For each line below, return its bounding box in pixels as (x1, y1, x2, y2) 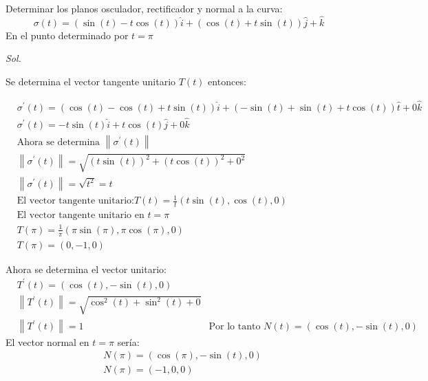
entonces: (208, 74, 246, 88)
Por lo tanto (208, 322, 261, 332)
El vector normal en (6, 334, 89, 349)
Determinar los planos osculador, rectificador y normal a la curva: (6, 1, 283, 15)
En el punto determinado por (6, 28, 129, 42)
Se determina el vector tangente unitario (6, 74, 176, 88)
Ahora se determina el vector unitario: (6, 261, 167, 276)
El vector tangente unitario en (17, 210, 145, 221)
